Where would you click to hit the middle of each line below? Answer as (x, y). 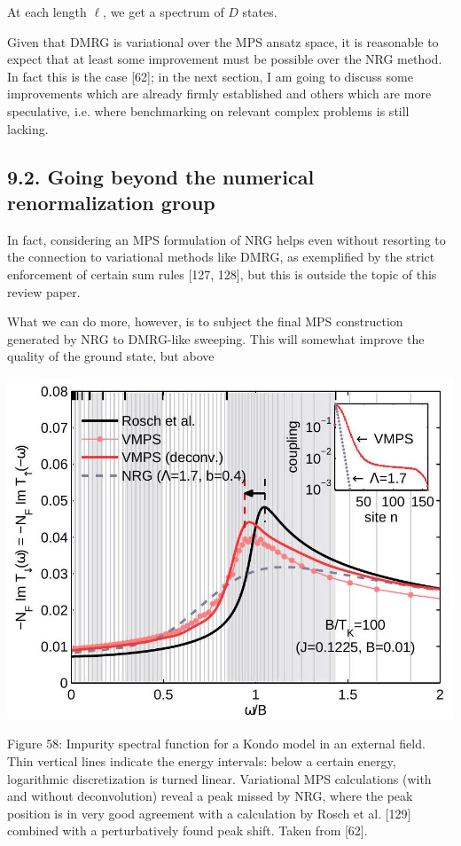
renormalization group (111, 202)
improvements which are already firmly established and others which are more (219, 94)
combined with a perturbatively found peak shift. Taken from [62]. (188, 830)
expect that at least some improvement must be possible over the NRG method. (225, 59)
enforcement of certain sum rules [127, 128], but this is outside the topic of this (222, 274)
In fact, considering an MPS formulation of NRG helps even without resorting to (227, 239)
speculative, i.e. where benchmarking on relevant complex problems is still (208, 110)
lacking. (28, 128)
